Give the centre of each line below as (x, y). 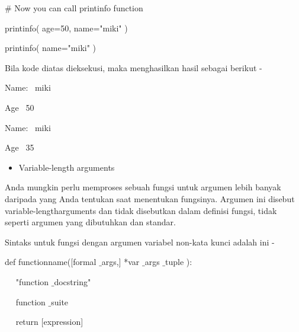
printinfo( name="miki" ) (51, 48)
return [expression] (49, 322)
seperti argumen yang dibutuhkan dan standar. (90, 222)
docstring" (73, 281)
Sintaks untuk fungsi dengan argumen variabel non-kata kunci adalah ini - (140, 242)
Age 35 (20, 147)
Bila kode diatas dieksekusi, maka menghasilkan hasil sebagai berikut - (134, 67)
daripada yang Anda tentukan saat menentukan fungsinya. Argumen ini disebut (150, 198)
